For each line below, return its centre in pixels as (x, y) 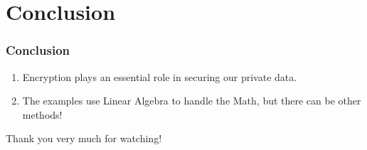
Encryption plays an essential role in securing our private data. (160, 76)
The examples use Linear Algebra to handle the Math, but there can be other (192, 101)
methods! (42, 114)
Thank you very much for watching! (84, 138)
